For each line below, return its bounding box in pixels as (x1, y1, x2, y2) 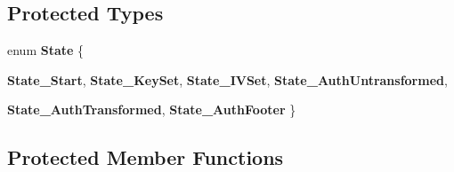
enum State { (7, 41, 85, 59)
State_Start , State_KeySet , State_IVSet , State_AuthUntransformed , (7, 70, 448, 89)
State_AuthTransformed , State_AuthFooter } (7, 100, 296, 119)
